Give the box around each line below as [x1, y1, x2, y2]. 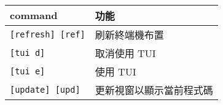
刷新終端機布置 [95, 27, 164, 42]
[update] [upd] [10, 84, 80, 95]
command [10, 8, 58, 23]
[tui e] [10, 66, 45, 76]
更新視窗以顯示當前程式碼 [95, 82, 213, 97]
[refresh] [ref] [10, 29, 85, 39]
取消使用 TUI [95, 45, 156, 60]
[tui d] [10, 47, 45, 58]
